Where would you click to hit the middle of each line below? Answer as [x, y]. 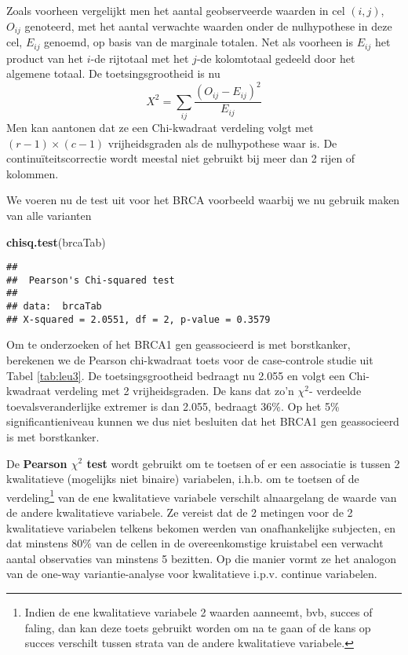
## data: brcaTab [54, 307]
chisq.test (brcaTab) [56, 242]
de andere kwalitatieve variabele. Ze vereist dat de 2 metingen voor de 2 [180, 512]
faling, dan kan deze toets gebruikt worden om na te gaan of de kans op [198, 627]
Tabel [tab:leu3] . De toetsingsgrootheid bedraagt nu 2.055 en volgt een [176, 375]
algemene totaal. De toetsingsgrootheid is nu [113, 73]
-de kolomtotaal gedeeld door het [276, 58]
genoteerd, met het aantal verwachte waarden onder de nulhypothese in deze [208, 26]
